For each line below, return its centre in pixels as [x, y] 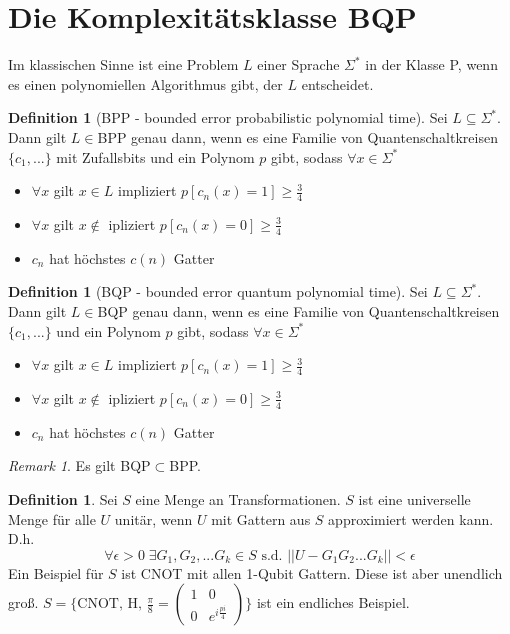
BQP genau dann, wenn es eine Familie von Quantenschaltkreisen [298, 310]
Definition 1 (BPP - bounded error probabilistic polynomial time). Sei [228, 117]
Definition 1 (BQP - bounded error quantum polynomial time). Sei [218, 291]
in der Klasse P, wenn [431, 64]
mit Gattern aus [261, 518]
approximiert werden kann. [411, 518]
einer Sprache [298, 64]
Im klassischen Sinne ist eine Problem [123, 64]
